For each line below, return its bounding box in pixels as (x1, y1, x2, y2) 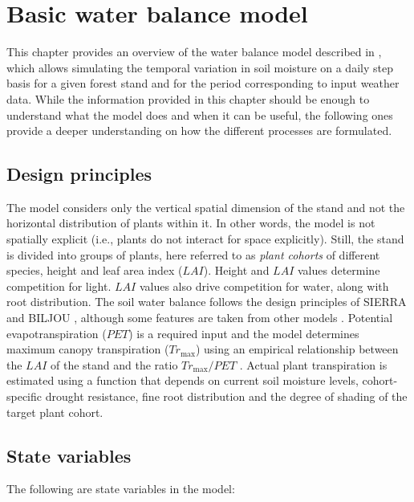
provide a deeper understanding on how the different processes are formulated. (6, 122, 392, 139)
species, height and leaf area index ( (6, 262, 183, 279)
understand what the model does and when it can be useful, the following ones (6, 106, 393, 123)
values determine (297, 262, 380, 279)
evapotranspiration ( (6, 324, 107, 341)
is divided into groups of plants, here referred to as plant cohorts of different (6, 246, 380, 263)
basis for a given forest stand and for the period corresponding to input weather (6, 75, 400, 92)
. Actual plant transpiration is (239, 356, 388, 373)
